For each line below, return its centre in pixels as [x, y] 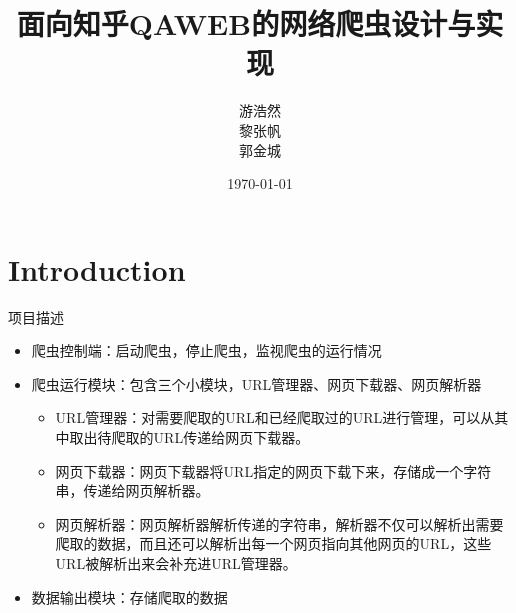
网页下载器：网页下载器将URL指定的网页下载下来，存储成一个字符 [273, 470]
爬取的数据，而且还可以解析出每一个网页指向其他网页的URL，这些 [273, 543]
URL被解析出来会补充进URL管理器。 [176, 562]
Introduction [97, 268]
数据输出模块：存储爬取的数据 [129, 596]
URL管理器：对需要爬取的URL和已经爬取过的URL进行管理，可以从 [275, 417]
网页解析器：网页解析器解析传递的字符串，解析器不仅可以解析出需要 [279, 523]
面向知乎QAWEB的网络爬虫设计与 [246, 23]
